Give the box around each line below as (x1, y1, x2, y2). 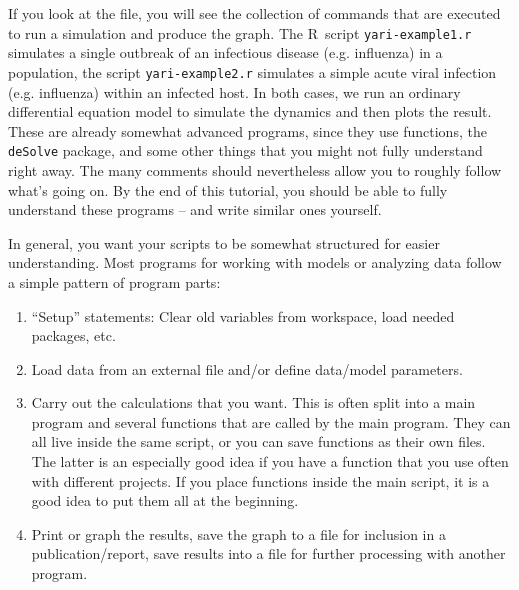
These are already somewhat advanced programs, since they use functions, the (8, 120, 487, 141)
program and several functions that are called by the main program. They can (31, 411, 511, 432)
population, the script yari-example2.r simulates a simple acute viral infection (8, 61, 497, 82)
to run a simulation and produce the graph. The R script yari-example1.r (8, 22, 472, 43)
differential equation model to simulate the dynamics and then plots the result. (8, 101, 492, 122)
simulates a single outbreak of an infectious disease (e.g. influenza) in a (8, 42, 443, 63)
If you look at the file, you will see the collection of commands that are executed (8, 3, 501, 23)
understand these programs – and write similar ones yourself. (8, 199, 382, 220)
